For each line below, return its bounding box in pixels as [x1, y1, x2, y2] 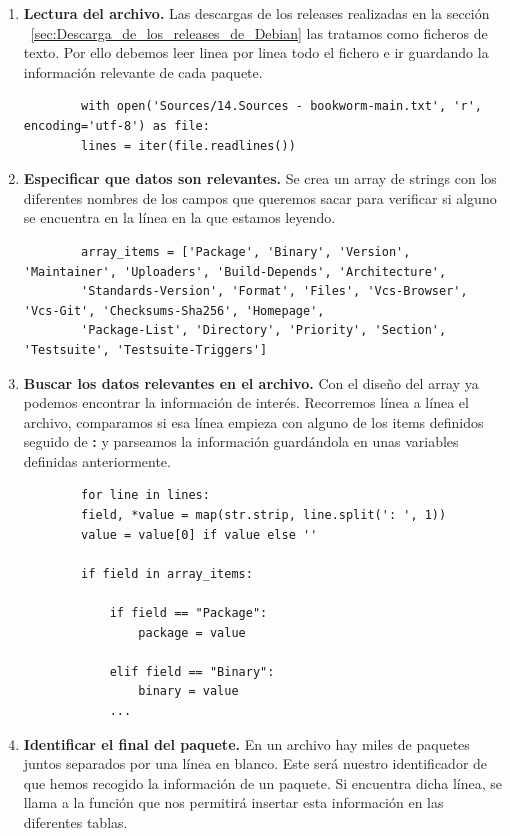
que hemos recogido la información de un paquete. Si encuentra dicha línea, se [23, 772, 503, 793]
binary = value [138, 684, 239, 699]
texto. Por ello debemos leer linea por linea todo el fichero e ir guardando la [23, 42, 489, 63]
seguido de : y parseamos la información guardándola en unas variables [23, 431, 459, 452]
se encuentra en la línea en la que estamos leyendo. [23, 207, 336, 228]
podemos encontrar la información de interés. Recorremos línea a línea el [23, 392, 469, 413]
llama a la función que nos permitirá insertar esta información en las [23, 792, 444, 813]
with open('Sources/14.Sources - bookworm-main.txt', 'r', [81, 99, 482, 114]
